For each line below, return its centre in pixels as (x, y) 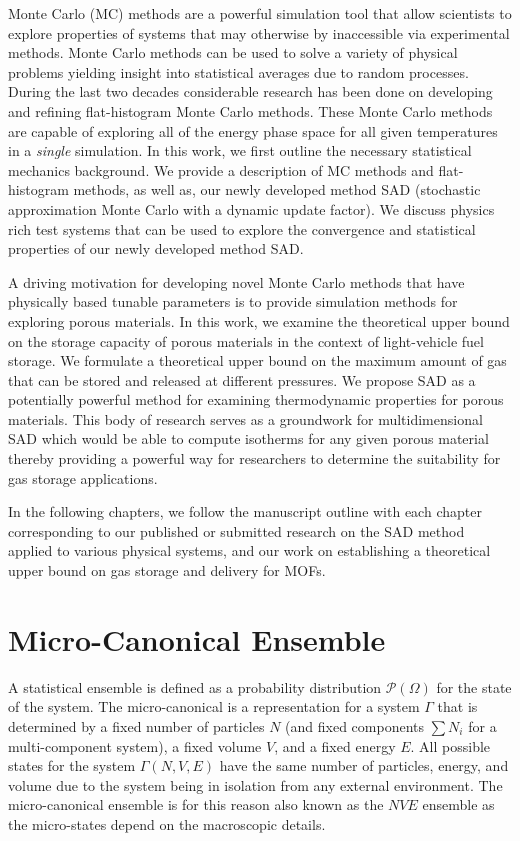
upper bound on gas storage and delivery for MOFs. (167, 570)
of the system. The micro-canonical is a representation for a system (214, 706)
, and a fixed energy (335, 745)
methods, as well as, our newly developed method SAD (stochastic (277, 189)
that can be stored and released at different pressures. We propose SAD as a (242, 379)
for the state (474, 686)
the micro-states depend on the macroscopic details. (167, 823)
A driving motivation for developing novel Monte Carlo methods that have (236, 281)
